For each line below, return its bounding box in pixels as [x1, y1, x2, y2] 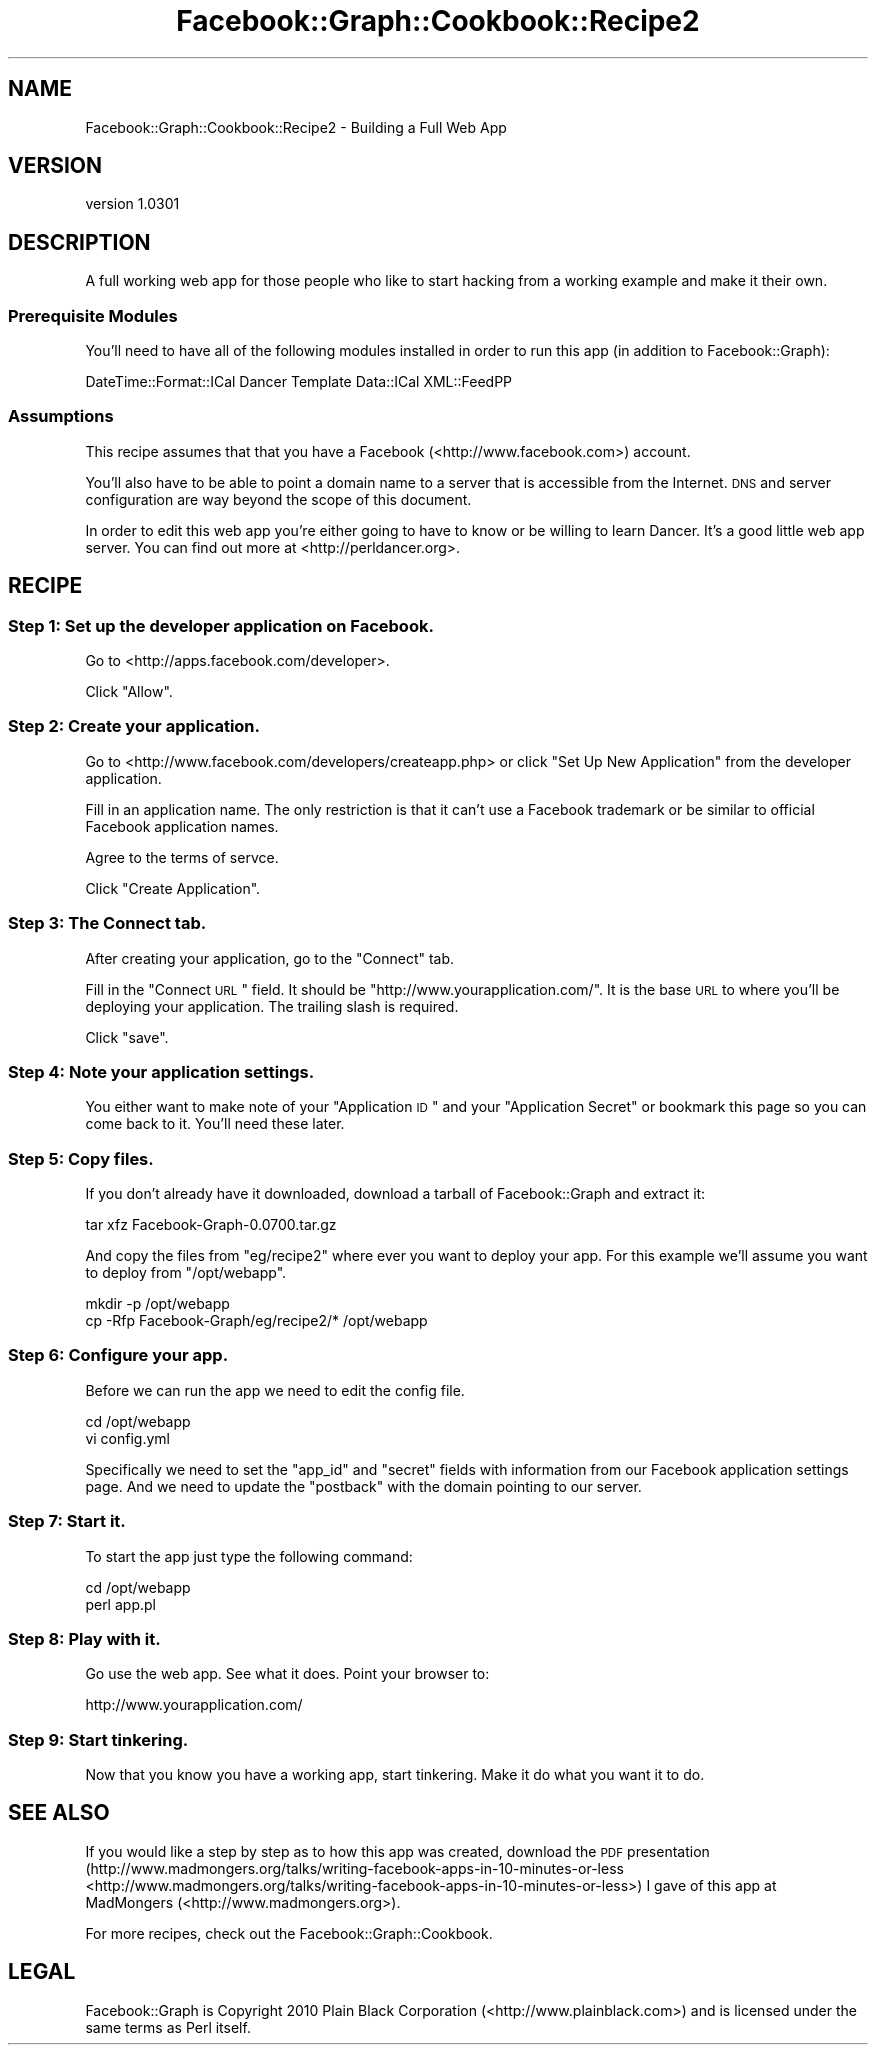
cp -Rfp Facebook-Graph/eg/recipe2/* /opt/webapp [85, 1312, 428, 1329]
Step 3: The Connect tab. [8, 913, 207, 934]
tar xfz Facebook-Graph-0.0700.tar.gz [85, 1216, 337, 1233]
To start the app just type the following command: [85, 1547, 413, 1565]
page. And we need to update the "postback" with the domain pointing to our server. [85, 1477, 642, 1495]
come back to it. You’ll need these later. [85, 1115, 345, 1133]
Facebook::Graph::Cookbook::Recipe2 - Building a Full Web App [85, 118, 507, 136]
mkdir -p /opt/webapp [85, 1295, 230, 1312]
